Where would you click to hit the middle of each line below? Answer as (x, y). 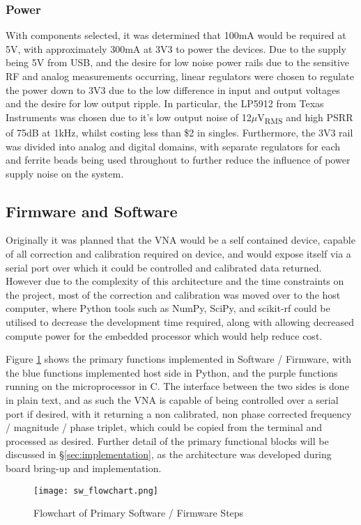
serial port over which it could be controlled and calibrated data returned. (164, 267)
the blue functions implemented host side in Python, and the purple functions (172, 372)
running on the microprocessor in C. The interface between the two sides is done (177, 386)
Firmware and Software (92, 211)
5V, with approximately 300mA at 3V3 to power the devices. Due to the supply (176, 48)
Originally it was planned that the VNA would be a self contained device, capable (180, 240)
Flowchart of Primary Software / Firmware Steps (139, 513)
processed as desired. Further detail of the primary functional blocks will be (167, 440)
